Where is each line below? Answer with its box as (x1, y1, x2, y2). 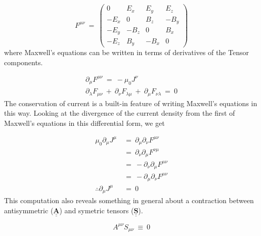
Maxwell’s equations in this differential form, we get (4, 117, 165, 128)
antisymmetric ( (4, 205, 54, 215)
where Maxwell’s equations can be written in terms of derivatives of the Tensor (4, 47, 249, 57)
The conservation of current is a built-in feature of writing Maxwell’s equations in (4, 98, 257, 108)
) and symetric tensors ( (59, 205, 134, 215)
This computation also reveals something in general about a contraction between (4, 195, 254, 206)
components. (4, 57, 43, 67)
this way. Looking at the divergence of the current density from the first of (4, 108, 235, 118)
